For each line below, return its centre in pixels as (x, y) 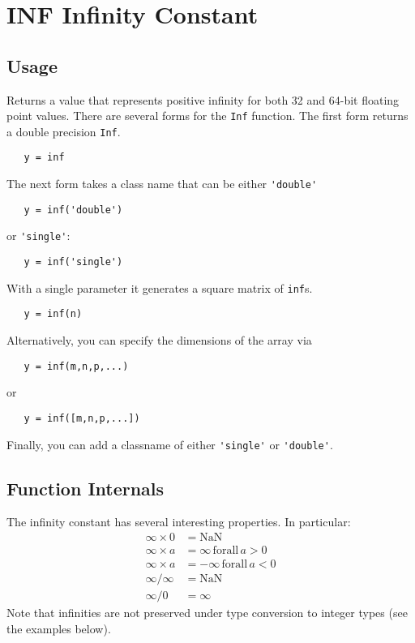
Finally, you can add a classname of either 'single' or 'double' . (170, 444)
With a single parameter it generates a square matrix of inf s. (160, 287)
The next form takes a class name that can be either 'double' (162, 184)
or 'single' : (39, 236)
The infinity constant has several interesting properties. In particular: (179, 522)
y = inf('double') (73, 210)
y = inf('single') (73, 262)
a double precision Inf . (64, 131)
